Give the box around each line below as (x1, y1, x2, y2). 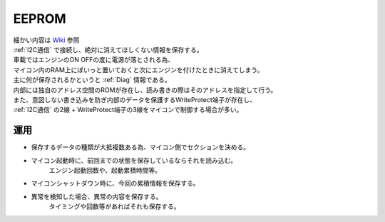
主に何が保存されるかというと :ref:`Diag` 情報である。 (13, 76, 171, 84)
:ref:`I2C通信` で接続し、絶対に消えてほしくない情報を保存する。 (13, 45, 203, 54)
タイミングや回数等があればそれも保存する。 (48, 202, 180, 211)
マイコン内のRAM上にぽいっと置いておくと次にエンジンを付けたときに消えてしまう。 (13, 65, 264, 74)
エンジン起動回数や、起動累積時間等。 (48, 166, 162, 174)
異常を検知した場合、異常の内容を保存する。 (31, 192, 163, 201)
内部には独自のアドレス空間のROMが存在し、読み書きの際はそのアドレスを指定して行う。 (13, 86, 277, 94)
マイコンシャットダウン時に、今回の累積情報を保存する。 (31, 179, 200, 188)
